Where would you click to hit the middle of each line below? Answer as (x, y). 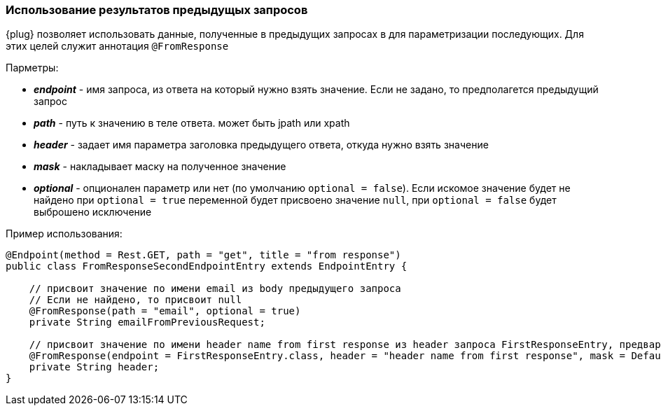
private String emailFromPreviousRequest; (147, 322)
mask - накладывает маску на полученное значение (160, 167)
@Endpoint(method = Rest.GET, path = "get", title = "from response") (203, 255)
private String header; (94, 367)
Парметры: (32, 68)
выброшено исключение (93, 212)
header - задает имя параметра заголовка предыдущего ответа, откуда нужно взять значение (261, 145)
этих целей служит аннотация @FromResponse (117, 46)
